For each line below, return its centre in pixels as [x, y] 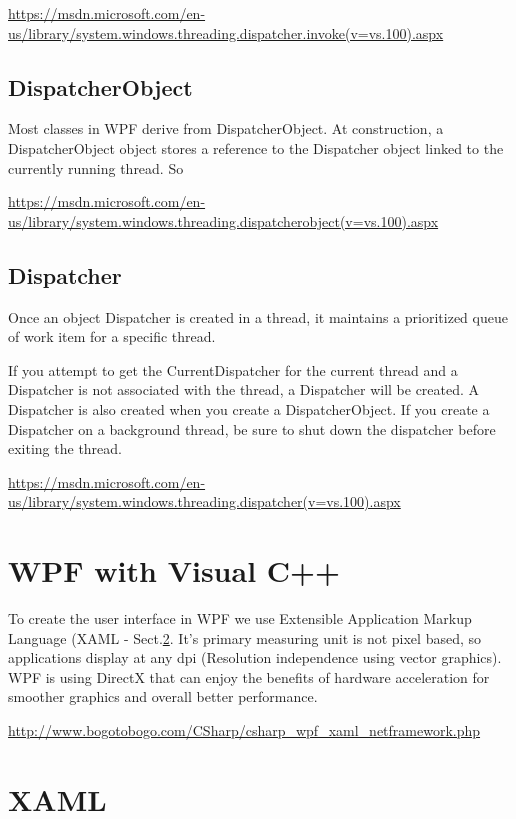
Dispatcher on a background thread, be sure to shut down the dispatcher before [252, 428]
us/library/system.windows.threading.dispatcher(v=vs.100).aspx [204, 501]
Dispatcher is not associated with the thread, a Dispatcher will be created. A [244, 389]
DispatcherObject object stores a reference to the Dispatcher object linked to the [256, 147]
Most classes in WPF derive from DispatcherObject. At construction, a [226, 128]
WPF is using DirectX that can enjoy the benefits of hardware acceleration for [249, 676]
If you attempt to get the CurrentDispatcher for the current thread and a [233, 369]
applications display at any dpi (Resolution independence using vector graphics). [255, 657]
